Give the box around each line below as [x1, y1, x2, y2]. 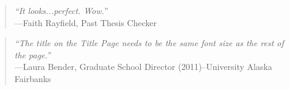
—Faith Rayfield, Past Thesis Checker [14, 16, 157, 29]
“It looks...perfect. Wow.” [14, 4, 107, 16]
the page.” [14, 48, 51, 61]
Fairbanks [14, 72, 51, 85]
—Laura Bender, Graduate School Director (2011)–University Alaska [14, 60, 272, 73]
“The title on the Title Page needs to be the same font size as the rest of [14, 36, 284, 49]
